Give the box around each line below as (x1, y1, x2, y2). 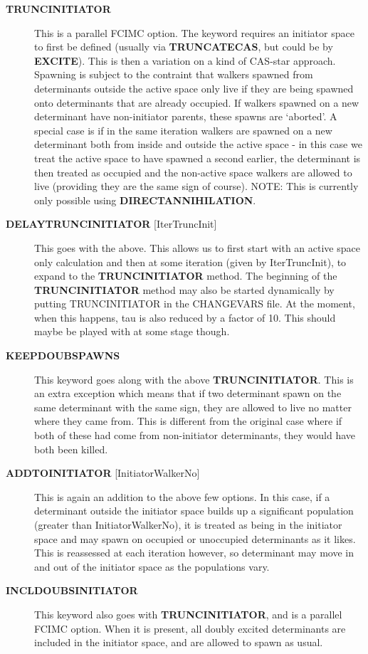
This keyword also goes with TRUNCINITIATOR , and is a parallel (34, 606, 342, 621)
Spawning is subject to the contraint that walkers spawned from (34, 67, 313, 82)
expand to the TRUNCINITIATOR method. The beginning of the (34, 268, 337, 283)
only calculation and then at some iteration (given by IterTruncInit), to (34, 254, 347, 269)
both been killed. (34, 441, 108, 456)
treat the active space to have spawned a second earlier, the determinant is (34, 150, 361, 165)
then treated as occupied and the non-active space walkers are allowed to (34, 164, 352, 179)
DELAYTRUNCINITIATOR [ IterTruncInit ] (6, 216, 217, 231)
